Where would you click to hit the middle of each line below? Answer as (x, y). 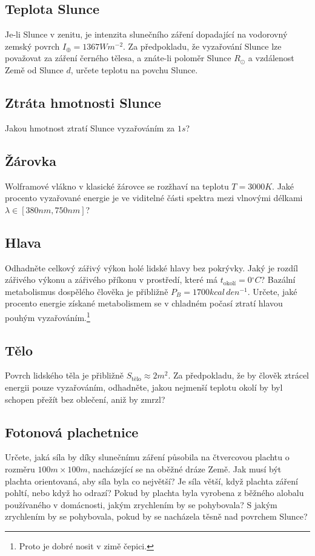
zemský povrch (32, 46)
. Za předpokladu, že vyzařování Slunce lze (202, 46)
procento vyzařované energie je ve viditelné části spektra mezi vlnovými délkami (154, 198)
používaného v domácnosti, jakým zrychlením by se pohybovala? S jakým (141, 504)
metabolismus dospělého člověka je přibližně (87, 291)
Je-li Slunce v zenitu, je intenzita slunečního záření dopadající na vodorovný (146, 34)
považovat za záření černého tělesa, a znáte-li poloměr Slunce (118, 58)
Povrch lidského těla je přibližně (64, 375)
